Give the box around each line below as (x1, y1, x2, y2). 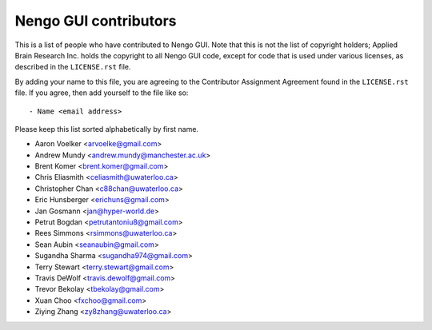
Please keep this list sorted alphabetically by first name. (14, 124, 199, 133)
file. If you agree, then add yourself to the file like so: (14, 88, 189, 97)
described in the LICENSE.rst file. (14, 62, 131, 72)
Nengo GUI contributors (14, 12, 177, 30)
